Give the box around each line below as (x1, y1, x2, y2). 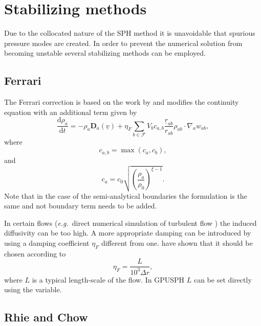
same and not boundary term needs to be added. (4, 200, 157, 211)
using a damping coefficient (4, 238, 90, 248)
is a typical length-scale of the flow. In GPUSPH (32, 274, 185, 285)
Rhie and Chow (4, 309, 88, 325)
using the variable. (4, 284, 62, 295)
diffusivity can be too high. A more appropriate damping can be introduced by (4, 227, 251, 238)
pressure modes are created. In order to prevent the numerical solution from (4, 37, 243, 48)
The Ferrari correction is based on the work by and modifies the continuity (4, 97, 239, 107)
